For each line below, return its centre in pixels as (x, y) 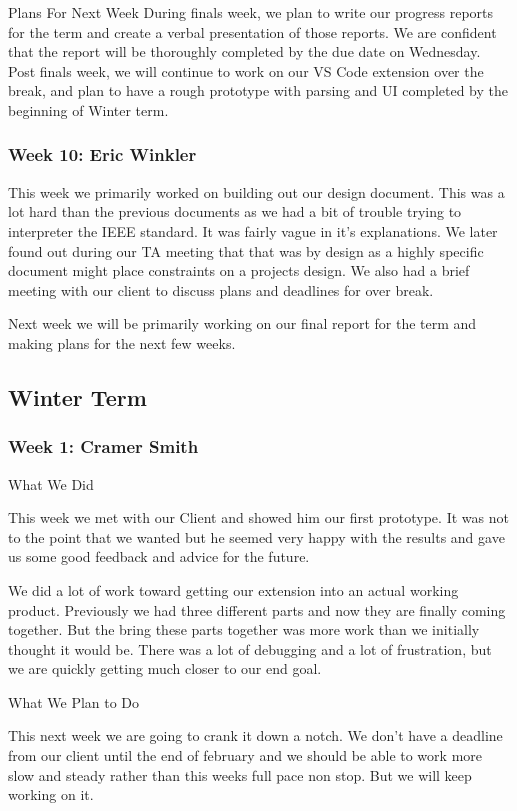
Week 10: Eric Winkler (102, 154)
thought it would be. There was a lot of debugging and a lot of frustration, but (250, 648)
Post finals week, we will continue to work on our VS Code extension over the (246, 70)
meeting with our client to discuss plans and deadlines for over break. (221, 289)
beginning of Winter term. (88, 109)
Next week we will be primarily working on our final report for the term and (242, 323)
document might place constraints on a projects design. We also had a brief (239, 270)
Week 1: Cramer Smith (103, 446)
